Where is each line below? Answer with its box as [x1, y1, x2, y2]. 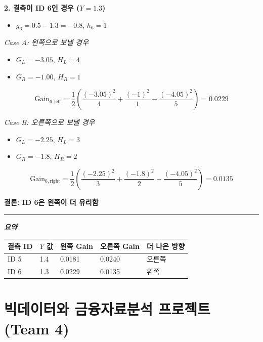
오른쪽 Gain [100, 240, 140, 251]
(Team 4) [4, 318, 69, 338]
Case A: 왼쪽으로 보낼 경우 [4, 37, 89, 48]
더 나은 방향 [146, 240, 185, 251]
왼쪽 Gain [60, 240, 93, 251]
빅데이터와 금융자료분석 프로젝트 [4, 298, 210, 319]
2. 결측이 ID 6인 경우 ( [4, 3, 80, 13]
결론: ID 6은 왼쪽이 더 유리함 [4, 196, 99, 207]
